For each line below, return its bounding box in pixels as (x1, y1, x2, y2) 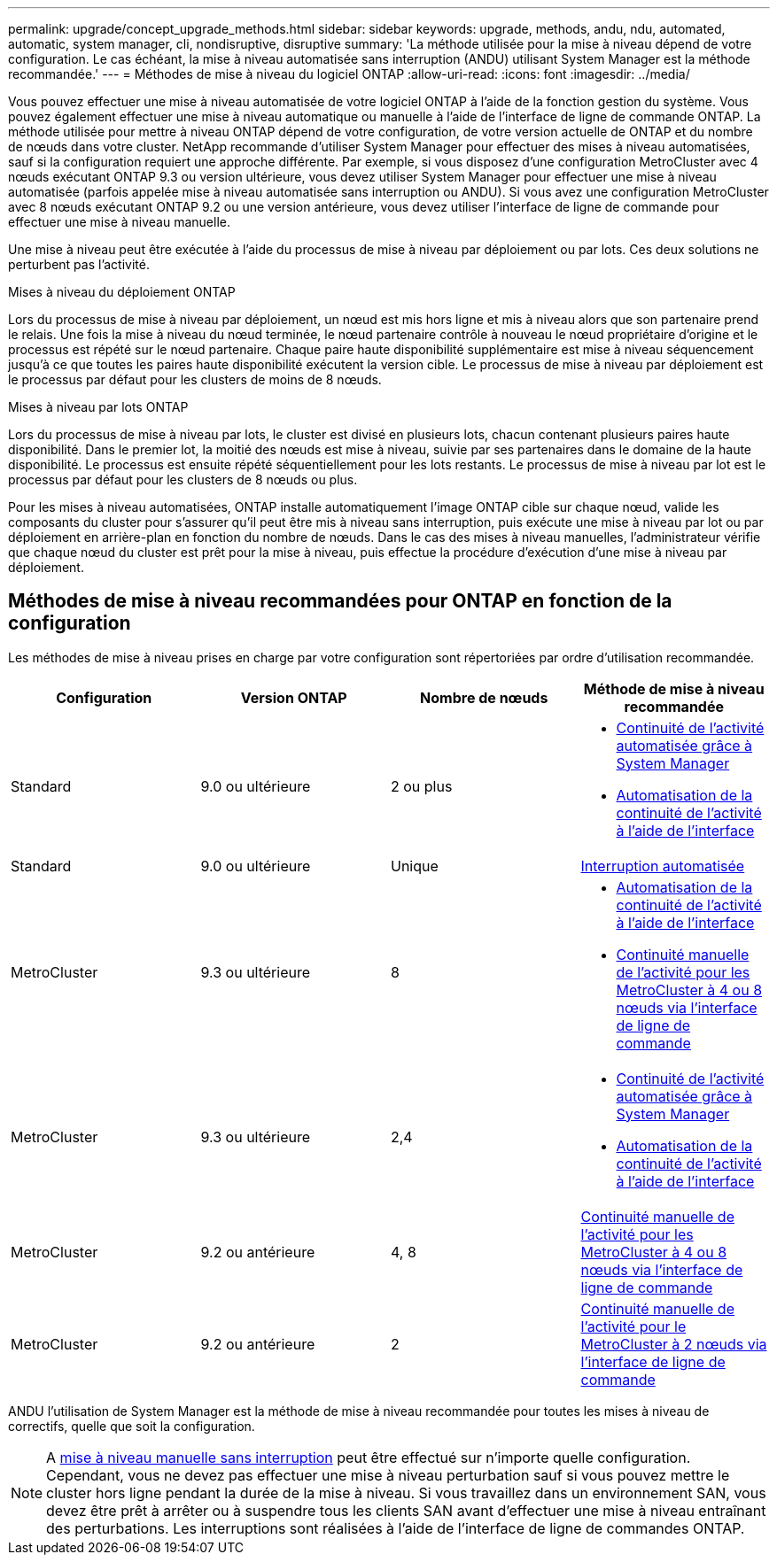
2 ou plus (391, 777, 453, 795)
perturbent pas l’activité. (8, 257, 150, 272)
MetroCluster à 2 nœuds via (580, 1334, 767, 1353)
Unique (391, 856, 439, 875)
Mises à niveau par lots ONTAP (8, 399, 189, 414)
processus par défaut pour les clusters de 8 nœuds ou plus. (8, 472, 358, 487)
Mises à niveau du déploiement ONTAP (8, 284, 236, 299)
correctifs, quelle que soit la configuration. (8, 1418, 255, 1434)
